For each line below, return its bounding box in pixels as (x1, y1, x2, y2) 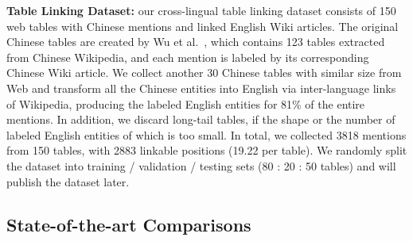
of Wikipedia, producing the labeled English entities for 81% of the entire (6, 95, 365, 112)
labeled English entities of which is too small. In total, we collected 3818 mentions (6, 126, 407, 143)
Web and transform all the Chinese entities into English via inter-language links (6, 79, 396, 96)
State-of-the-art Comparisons (6, 212, 251, 236)
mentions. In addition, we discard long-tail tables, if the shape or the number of (6, 111, 395, 128)
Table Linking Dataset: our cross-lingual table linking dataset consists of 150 (6, 2, 396, 18)
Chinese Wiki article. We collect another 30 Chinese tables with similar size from (6, 64, 402, 81)
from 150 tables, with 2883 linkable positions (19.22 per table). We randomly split (6, 142, 407, 159)
